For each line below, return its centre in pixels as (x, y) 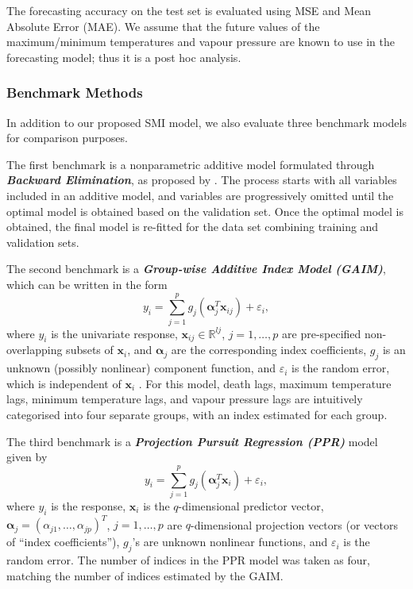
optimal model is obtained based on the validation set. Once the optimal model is (205, 211)
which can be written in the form (87, 284)
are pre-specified (322, 333)
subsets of (90, 350)
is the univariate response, (114, 333)
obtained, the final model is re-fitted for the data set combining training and (193, 227)
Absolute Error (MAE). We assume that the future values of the (163, 26)
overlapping (35, 350)
